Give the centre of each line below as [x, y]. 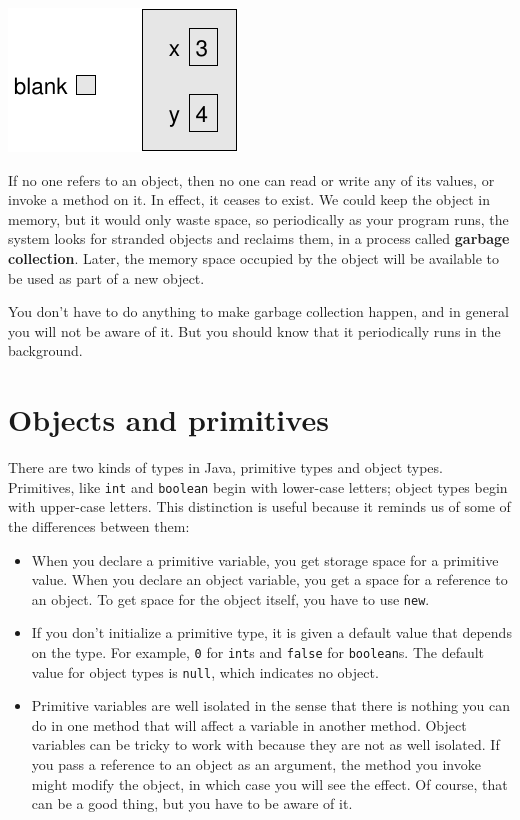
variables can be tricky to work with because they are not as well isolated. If [265, 744]
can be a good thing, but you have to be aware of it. [192, 803]
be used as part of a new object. [106, 277]
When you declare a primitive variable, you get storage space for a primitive [265, 559]
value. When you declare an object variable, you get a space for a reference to [269, 579]
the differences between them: [99, 525]
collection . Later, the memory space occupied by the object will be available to [253, 257]
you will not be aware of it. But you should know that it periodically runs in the [254, 330]
